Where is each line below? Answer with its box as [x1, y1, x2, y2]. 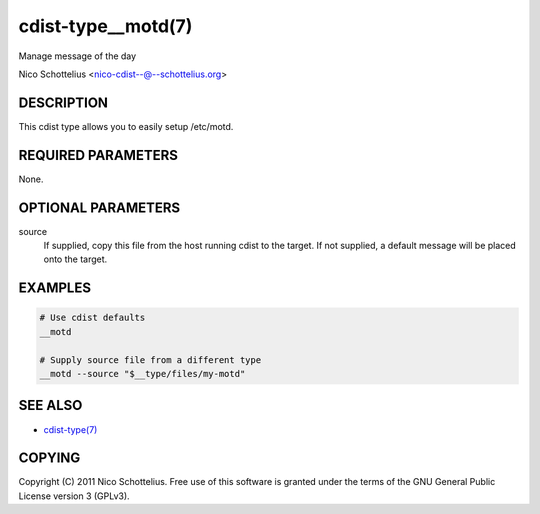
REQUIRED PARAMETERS [18, 146, 179, 164]
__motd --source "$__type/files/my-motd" [39, 368, 246, 379]
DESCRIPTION [18, 94, 109, 111]
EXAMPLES [18, 280, 92, 297]
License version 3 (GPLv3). [18, 490, 130, 502]
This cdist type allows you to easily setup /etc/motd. [18, 120, 234, 132]
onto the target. [43, 253, 108, 265]
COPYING [18, 450, 81, 467]
